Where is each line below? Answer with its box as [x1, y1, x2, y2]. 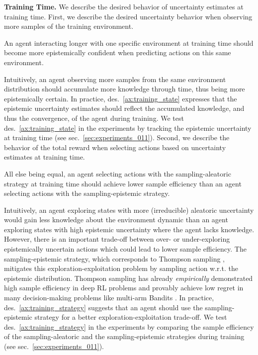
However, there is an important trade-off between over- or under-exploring [4, 234, 230, 244]
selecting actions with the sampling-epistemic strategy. [4, 188, 170, 198]
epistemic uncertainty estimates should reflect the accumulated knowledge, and [4, 103, 245, 113]
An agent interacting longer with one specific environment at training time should [4, 37, 254, 48]
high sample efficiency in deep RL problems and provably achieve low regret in [4, 282, 244, 293]
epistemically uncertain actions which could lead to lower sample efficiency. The [4, 244, 247, 254]
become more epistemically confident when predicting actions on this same [4, 47, 231, 58]
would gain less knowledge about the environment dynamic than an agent [4, 214, 228, 225]
